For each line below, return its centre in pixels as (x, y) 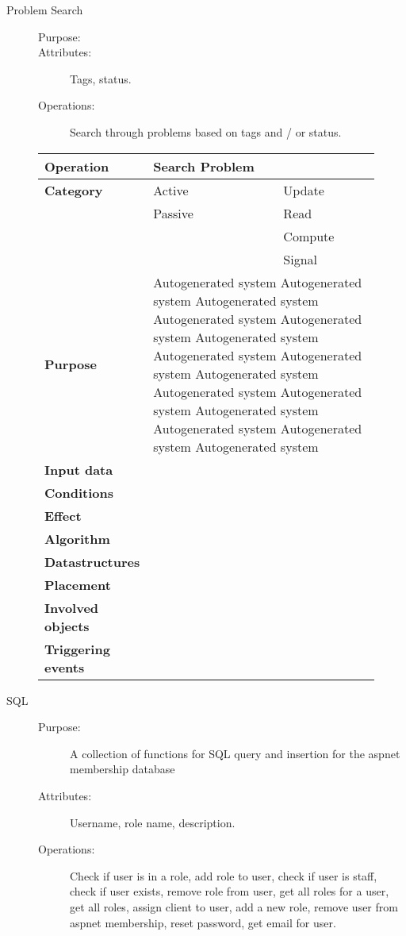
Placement (78, 584)
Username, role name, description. (153, 822)
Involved (72, 607)
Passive (173, 213)
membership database (123, 769)
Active (171, 190)
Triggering (77, 649)
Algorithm (77, 538)
